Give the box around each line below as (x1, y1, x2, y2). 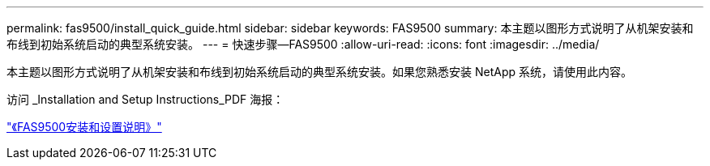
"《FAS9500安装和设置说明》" (6, 120, 162, 134)
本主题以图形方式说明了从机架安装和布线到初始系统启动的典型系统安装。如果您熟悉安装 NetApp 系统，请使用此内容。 (6, 65, 632, 79)
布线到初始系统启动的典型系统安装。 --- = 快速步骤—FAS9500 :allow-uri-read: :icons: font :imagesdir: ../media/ (6, 37, 600, 51)
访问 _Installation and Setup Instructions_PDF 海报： (6, 92, 284, 106)
